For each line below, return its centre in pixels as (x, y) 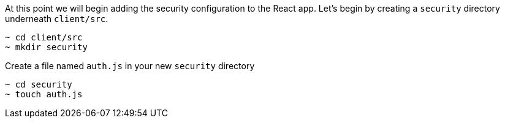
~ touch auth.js (44, 94)
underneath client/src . (57, 19)
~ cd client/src (44, 37)
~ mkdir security (46, 47)
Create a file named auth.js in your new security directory (130, 66)
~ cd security (39, 84)
